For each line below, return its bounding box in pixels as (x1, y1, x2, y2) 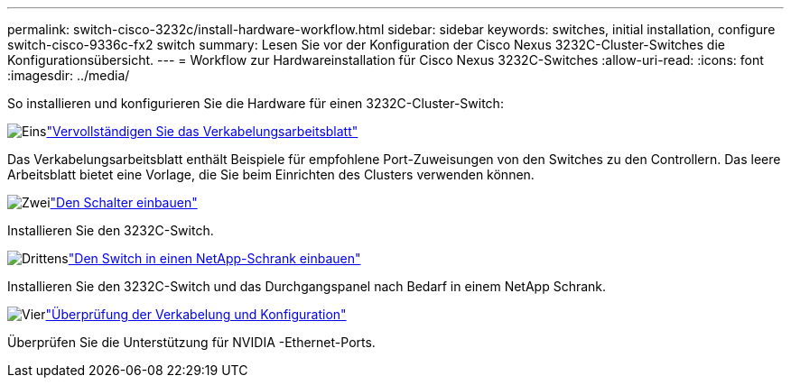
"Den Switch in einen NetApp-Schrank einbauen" (68, 251, 361, 266)
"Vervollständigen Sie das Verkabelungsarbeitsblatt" (46, 124, 358, 139)
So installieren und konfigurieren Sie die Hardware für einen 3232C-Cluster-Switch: (7, 96, 504, 111)
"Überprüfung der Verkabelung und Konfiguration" (45, 307, 347, 322)
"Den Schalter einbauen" (50, 195, 198, 210)
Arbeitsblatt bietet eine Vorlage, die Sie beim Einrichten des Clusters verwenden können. (7, 167, 535, 182)
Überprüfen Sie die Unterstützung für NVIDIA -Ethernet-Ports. (7, 335, 376, 350)
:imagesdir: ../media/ (7, 68, 130, 83)
